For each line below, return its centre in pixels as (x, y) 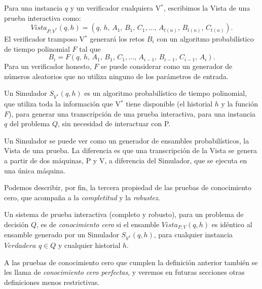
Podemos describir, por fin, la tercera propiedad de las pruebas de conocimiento (128, 187)
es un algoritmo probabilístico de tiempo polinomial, (166, 93)
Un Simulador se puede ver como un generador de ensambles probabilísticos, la (127, 140)
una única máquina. (35, 170)
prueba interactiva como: (43, 17)
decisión (16, 224)
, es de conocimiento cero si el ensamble (98, 224)
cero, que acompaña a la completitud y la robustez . (82, 197)
